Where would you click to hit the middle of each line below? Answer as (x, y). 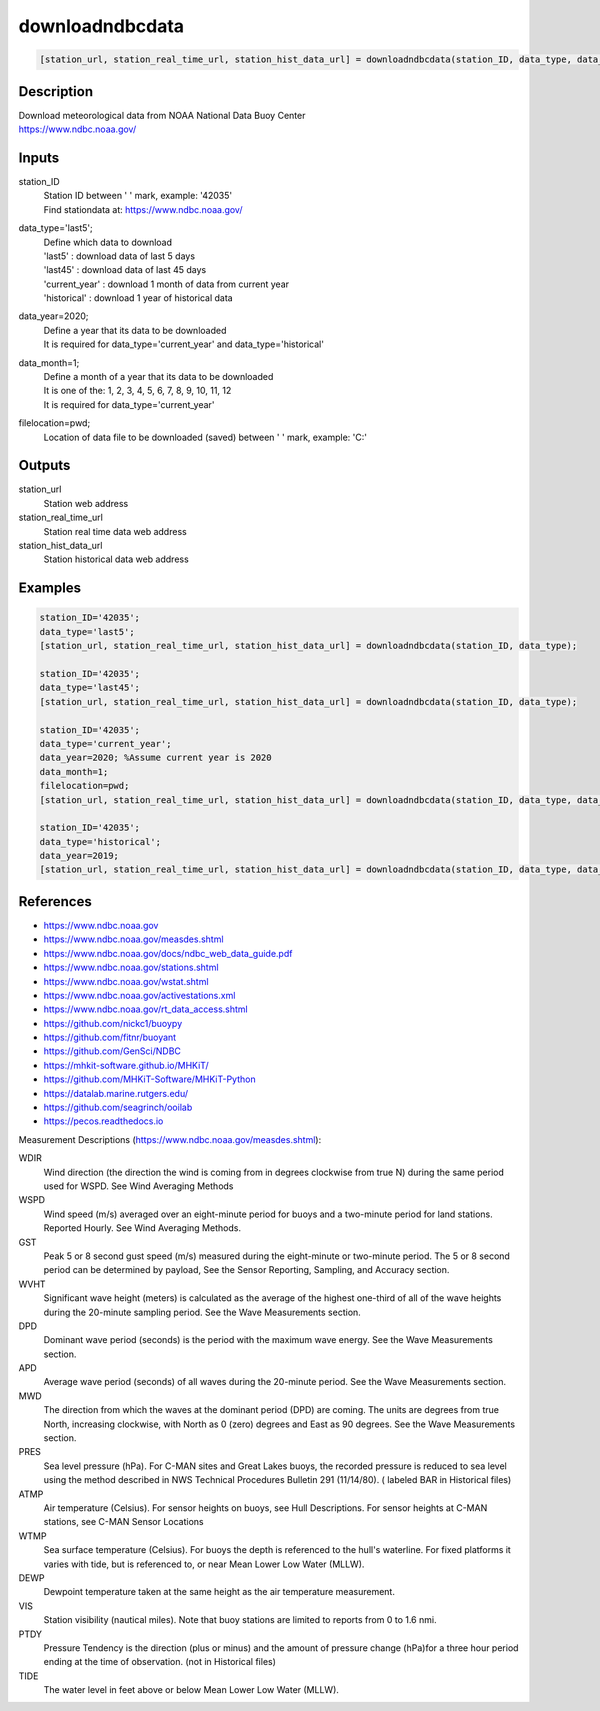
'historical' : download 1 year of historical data (138, 298)
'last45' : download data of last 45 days (125, 270)
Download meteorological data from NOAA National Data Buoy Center (162, 115)
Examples (50, 588)
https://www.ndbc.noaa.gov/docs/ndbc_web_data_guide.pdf (168, 953)
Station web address (86, 503)
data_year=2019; (79, 856)
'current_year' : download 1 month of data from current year (166, 284)
